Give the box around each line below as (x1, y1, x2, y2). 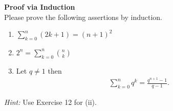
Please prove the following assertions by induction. (4, 11, 162, 22)
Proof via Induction (4, 2, 75, 12)
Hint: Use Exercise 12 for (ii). (4, 97, 97, 107)
